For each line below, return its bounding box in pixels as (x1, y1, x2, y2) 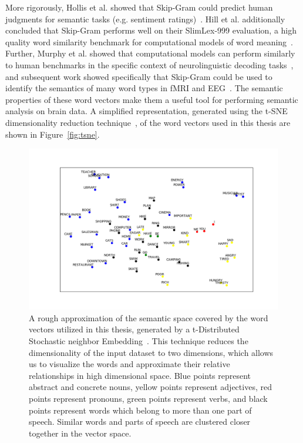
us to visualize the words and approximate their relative (29, 358, 230, 370)
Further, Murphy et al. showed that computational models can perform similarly (5, 47, 295, 59)
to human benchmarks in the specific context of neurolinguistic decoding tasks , (5, 58, 294, 71)
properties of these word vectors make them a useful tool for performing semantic (5, 93, 298, 105)
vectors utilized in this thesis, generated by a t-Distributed (29, 323, 240, 335)
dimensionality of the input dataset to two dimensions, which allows (29, 346, 274, 358)
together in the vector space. (29, 427, 132, 439)
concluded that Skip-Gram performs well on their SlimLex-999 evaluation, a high (5, 24, 297, 36)
